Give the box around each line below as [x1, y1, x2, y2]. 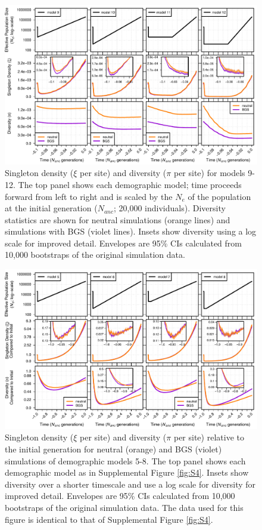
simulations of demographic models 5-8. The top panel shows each [5, 454, 246, 467]
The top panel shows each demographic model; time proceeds [18, 178, 242, 190]
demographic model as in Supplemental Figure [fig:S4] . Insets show [5, 466, 249, 479]
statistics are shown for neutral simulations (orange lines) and [5, 213, 230, 226]
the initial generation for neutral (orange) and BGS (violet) [5, 443, 222, 455]
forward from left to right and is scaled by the [5, 190, 173, 202]
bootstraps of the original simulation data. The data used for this [5, 501, 244, 513]
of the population [188, 190, 251, 202]
